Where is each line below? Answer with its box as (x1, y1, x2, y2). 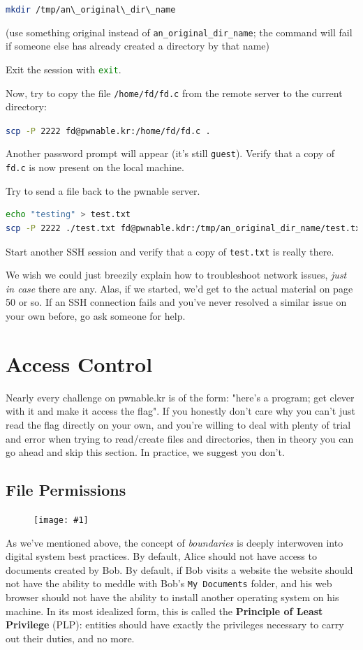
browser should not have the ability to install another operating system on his (6, 589, 339, 604)
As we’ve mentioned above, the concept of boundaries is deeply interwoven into (6, 535, 343, 549)
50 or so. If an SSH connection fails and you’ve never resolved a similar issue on (6, 295, 347, 309)
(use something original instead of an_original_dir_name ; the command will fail (6, 24, 353, 39)
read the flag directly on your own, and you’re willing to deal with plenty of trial (6, 417, 351, 431)
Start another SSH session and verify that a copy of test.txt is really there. (6, 244, 334, 258)
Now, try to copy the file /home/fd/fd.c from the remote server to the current (6, 85, 343, 100)
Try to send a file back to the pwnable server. (6, 183, 200, 198)
